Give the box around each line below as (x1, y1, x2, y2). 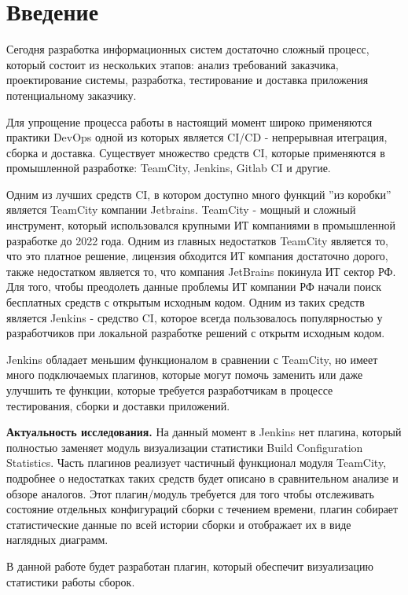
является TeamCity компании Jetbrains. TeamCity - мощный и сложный (6, 201, 356, 218)
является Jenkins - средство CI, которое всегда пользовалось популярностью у (6, 309, 383, 325)
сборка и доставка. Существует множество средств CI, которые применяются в (6, 144, 385, 160)
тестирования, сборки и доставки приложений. (6, 397, 230, 413)
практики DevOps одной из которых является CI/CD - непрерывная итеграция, (6, 129, 388, 145)
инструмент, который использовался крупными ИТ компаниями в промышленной (6, 217, 396, 233)
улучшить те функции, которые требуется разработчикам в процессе (6, 382, 333, 398)
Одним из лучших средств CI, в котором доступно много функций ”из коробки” (6, 185, 391, 202)
